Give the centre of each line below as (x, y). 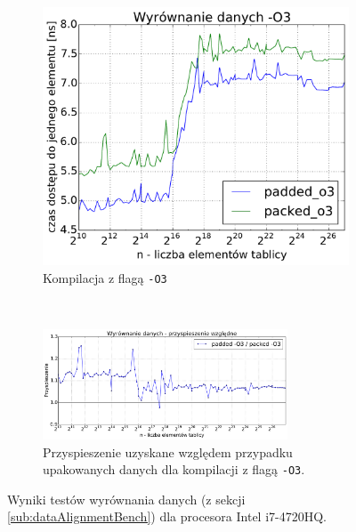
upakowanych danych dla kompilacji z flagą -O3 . (174, 469)
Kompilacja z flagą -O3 (105, 277)
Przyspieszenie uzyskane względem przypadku (168, 451)
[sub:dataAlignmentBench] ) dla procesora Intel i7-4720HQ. (167, 516)
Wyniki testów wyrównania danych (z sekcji (126, 499)
